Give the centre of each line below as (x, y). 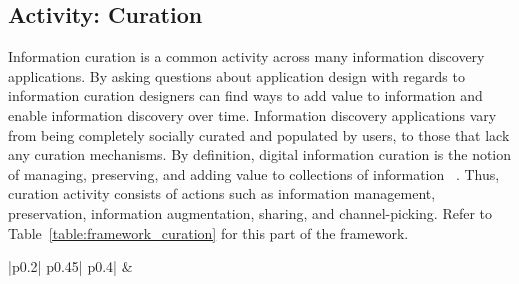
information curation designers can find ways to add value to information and (245, 95)
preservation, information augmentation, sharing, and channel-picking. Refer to (250, 212)
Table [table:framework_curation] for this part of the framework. (208, 232)
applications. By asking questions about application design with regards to (236, 75)
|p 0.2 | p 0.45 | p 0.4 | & (70, 266)
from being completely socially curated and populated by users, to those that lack (259, 134)
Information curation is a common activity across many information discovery (246, 56)
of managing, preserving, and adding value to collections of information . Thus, (254, 173)
